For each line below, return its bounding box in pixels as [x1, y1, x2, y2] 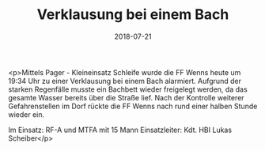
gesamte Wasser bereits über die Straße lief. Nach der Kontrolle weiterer [8, 92, 244, 102]
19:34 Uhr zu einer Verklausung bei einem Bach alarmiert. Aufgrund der [8, 76, 241, 85]
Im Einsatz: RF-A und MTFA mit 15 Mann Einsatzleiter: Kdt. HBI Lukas [8, 125, 232, 134]
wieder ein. [8, 109, 45, 119]
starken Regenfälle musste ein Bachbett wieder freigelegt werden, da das [8, 85, 248, 94]
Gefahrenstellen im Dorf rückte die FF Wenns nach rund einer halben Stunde [8, 101, 258, 111]
